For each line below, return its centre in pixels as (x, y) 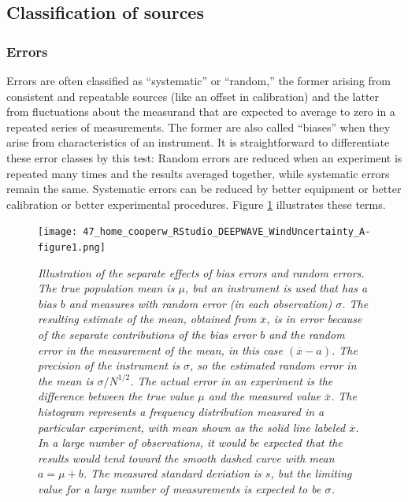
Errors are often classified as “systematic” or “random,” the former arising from (198, 80)
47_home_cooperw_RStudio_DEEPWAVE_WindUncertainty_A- (227, 232)
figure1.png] (72, 247)
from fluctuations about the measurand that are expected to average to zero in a (201, 112)
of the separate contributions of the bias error (147, 335)
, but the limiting (311, 473)
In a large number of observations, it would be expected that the (190, 443)
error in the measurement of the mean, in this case (160, 350)
